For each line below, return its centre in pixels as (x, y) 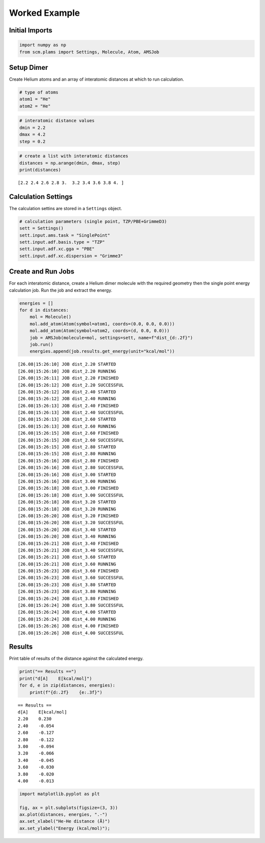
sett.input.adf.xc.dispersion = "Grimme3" (71, 256)
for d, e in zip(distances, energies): (67, 686)
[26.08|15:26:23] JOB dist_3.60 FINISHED (68, 571)
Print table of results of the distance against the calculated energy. (76, 658)
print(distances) (40, 170)
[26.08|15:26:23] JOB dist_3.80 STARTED (67, 585)
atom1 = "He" (35, 99)
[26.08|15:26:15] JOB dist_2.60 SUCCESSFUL (71, 440)
